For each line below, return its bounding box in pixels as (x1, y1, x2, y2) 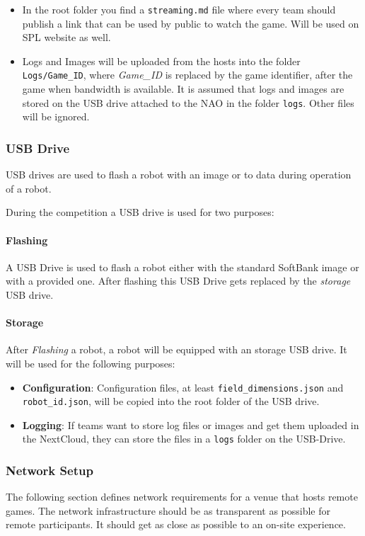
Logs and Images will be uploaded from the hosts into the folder (22, 53, 301, 68)
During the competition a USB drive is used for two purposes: (6, 205, 274, 219)
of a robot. (6, 181, 52, 195)
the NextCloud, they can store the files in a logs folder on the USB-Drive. (22, 431, 346, 446)
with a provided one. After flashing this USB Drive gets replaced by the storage (6, 273, 351, 288)
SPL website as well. (22, 30, 111, 45)
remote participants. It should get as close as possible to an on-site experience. (6, 517, 346, 532)
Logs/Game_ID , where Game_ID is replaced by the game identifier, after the (22, 67, 353, 82)
